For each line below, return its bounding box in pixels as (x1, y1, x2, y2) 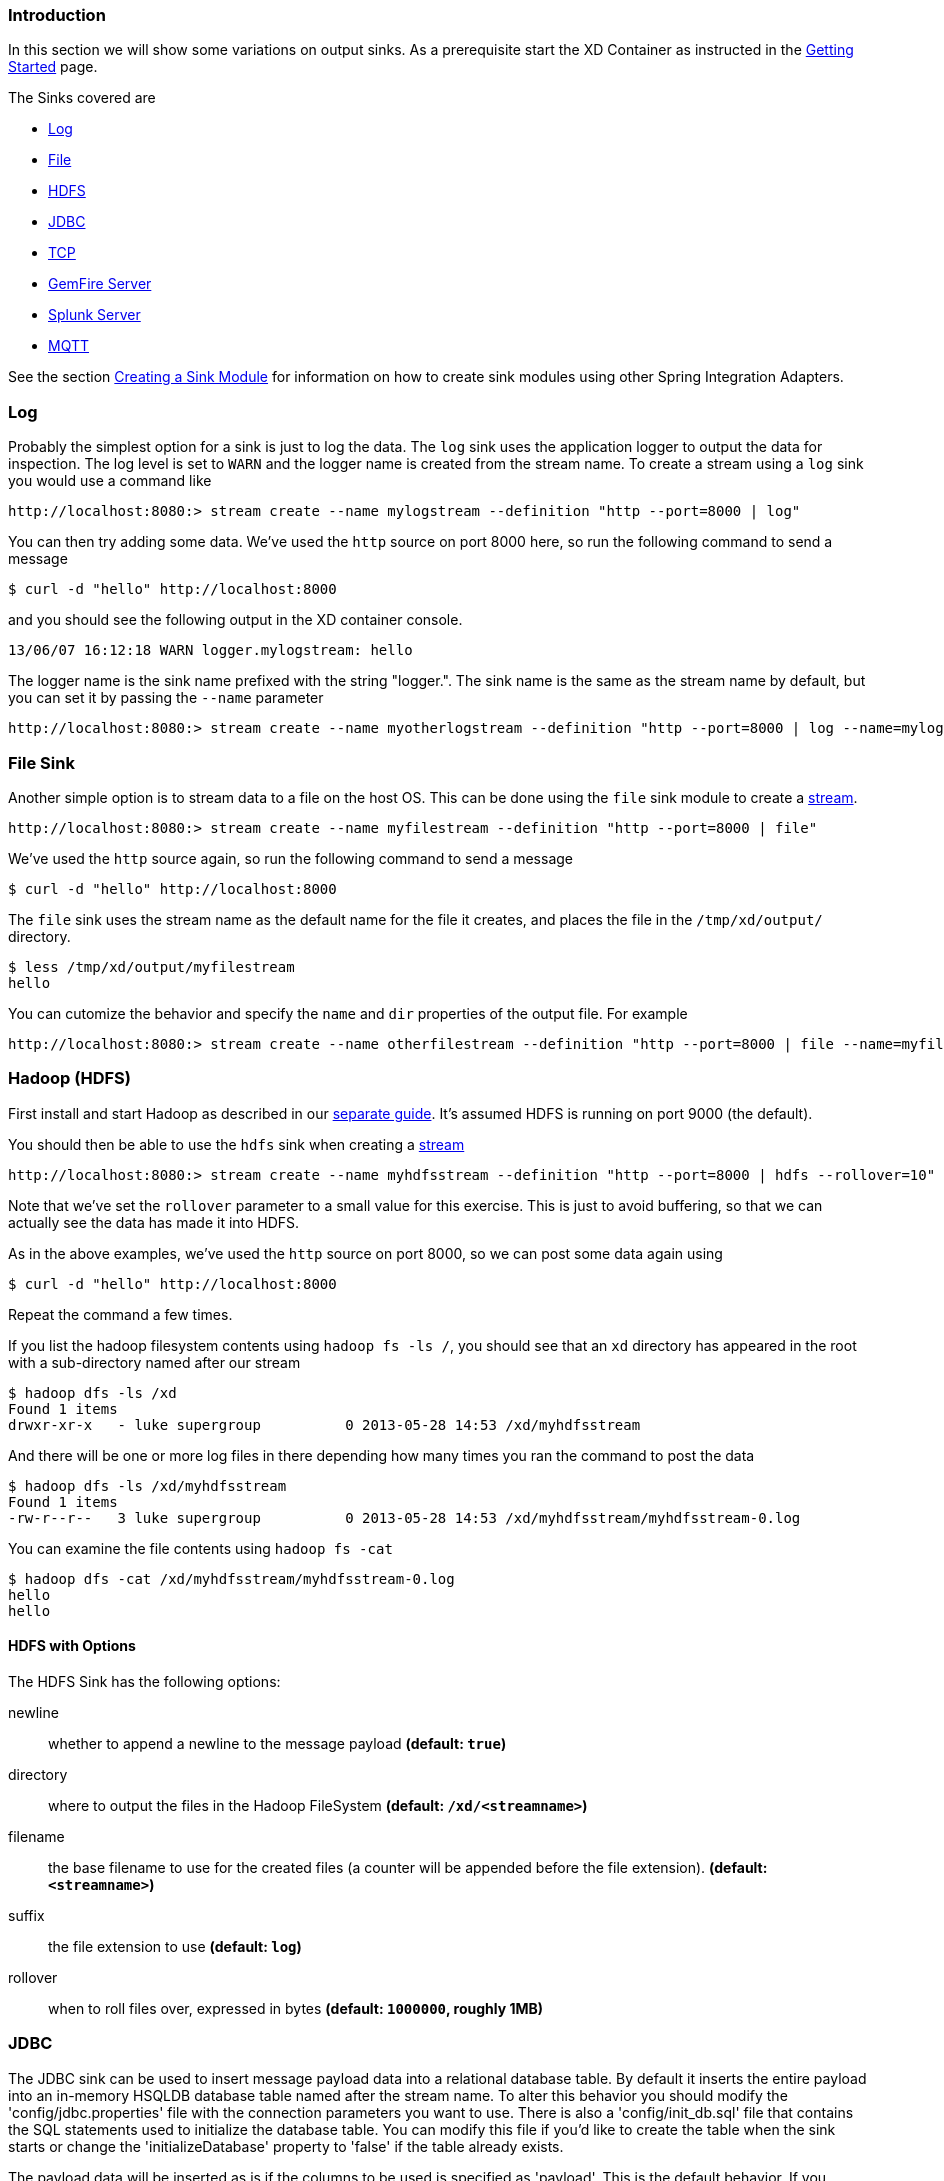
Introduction (8, 5, 106, 25)
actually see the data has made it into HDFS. (8, 1213, 300, 1231)
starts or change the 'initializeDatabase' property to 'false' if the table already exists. (8, 2137, 564, 2155)
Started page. (8, 58, 98, 76)
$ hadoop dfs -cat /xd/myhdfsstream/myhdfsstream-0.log (8, 1570, 455, 1587)
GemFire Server (48, 275, 152, 293)
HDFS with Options (8, 1637, 136, 1655)
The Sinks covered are (8, 89, 156, 107)
